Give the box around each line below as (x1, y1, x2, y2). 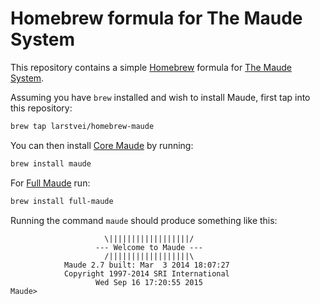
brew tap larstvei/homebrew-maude (10, 121, 155, 131)
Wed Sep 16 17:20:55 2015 (95, 277, 203, 287)
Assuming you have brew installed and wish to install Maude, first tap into (10, 91, 311, 103)
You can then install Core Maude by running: (10, 139, 194, 151)
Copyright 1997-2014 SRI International (63, 268, 230, 279)
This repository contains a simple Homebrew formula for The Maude (10, 61, 293, 73)
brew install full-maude (10, 196, 114, 206)
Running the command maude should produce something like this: (10, 214, 278, 226)
